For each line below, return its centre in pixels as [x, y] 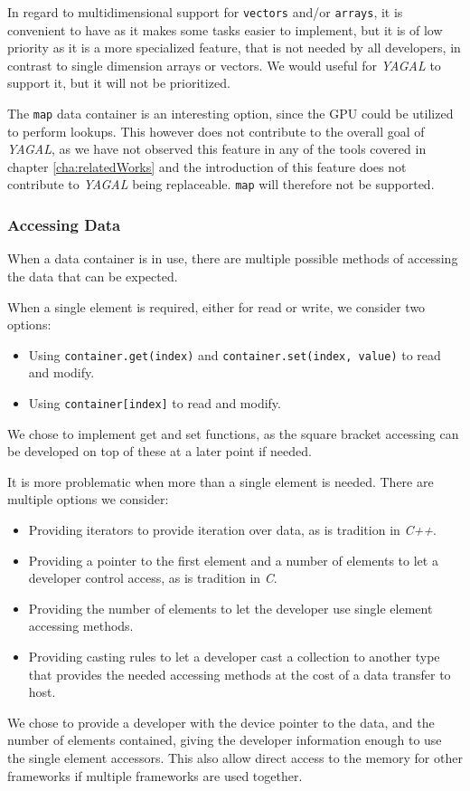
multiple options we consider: [88, 499]
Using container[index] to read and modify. [155, 402]
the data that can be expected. [93, 276]
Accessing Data [64, 225]
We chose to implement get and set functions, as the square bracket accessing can [233, 433]
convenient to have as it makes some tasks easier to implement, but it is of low [225, 29]
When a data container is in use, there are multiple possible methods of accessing [233, 258]
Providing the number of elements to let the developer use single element [230, 608]
